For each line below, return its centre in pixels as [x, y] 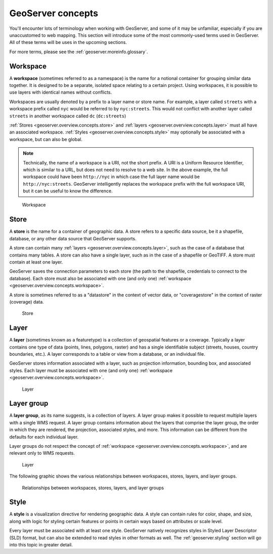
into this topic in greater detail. [41, 545]
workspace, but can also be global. [46, 139]
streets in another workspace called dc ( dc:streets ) [68, 116]
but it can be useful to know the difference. [68, 191]
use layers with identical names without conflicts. [61, 92]
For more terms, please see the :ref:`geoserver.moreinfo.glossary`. [79, 52]
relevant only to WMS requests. [42, 453]
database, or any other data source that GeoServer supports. [73, 238]
